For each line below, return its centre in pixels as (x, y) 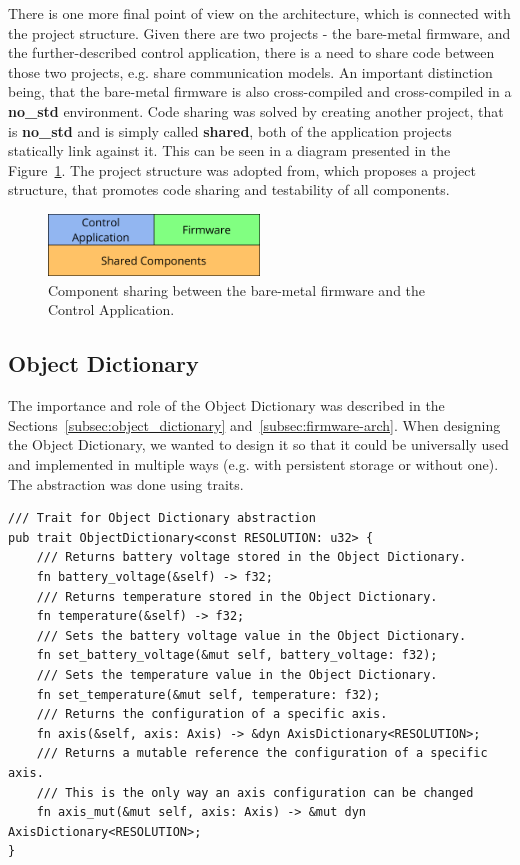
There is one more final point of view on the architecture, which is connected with (259, 13)
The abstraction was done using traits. (126, 483)
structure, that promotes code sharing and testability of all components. (229, 189)
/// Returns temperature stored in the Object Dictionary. (237, 596)
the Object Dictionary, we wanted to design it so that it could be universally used (258, 444)
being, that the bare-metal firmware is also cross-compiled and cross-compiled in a (260, 91)
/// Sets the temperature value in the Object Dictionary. (237, 674)
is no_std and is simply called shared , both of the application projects (230, 130)
